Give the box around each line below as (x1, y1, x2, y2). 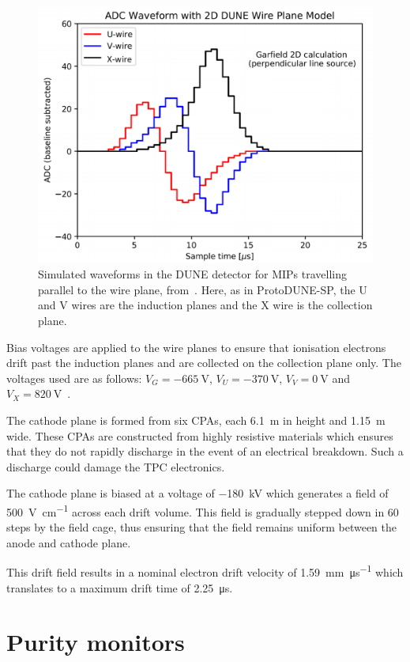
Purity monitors (6, 626, 185, 658)
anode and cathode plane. (6, 534, 131, 550)
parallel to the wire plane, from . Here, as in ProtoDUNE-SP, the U (38, 281, 367, 297)
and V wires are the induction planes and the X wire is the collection (38, 297, 373, 313)
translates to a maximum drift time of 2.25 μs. (6, 579, 233, 596)
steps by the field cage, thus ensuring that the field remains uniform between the (6, 519, 397, 535)
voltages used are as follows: (6, 369, 142, 386)
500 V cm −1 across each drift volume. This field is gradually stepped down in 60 (6, 501, 399, 520)
